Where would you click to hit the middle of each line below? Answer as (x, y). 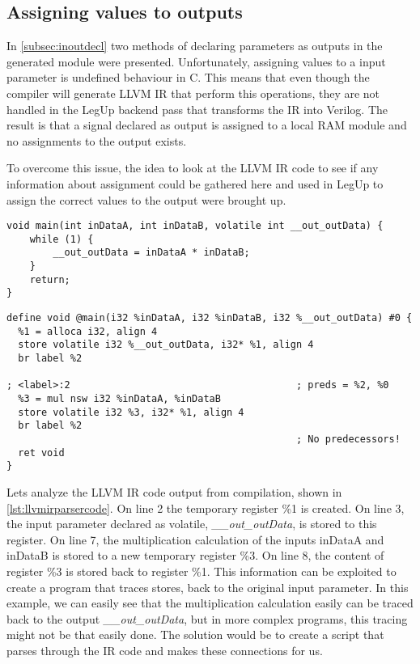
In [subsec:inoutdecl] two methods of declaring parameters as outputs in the (195, 46)
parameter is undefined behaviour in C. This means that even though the (188, 77)
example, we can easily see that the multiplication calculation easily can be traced (210, 603)
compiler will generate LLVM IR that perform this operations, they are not (193, 93)
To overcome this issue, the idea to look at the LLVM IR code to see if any (193, 168)
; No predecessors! (348, 439)
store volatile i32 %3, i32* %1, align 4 (131, 412)
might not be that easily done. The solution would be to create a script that (195, 634)
